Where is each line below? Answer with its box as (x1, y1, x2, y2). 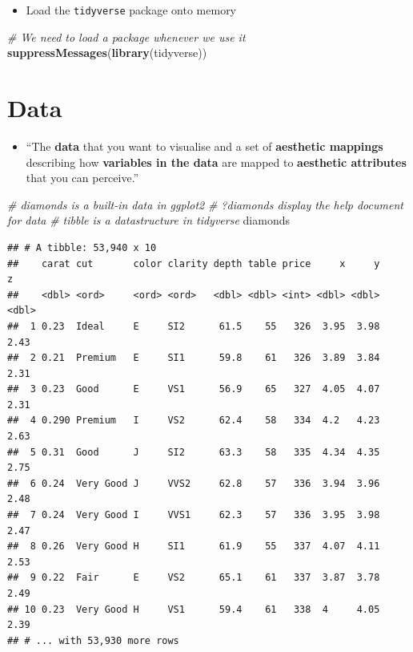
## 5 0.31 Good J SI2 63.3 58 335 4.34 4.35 (7, 446, 380, 458)
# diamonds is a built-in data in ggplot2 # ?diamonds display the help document (7, 196, 403, 213)
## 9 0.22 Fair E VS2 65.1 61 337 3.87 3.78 (7, 572, 380, 584)
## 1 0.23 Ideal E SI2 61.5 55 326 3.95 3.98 (7, 320, 380, 332)
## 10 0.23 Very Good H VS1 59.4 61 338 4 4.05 (7, 603, 380, 615)
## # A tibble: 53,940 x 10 (7, 241, 157, 253)
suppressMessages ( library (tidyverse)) (7, 44, 207, 61)
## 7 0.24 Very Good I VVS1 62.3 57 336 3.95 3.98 (7, 509, 380, 521)
